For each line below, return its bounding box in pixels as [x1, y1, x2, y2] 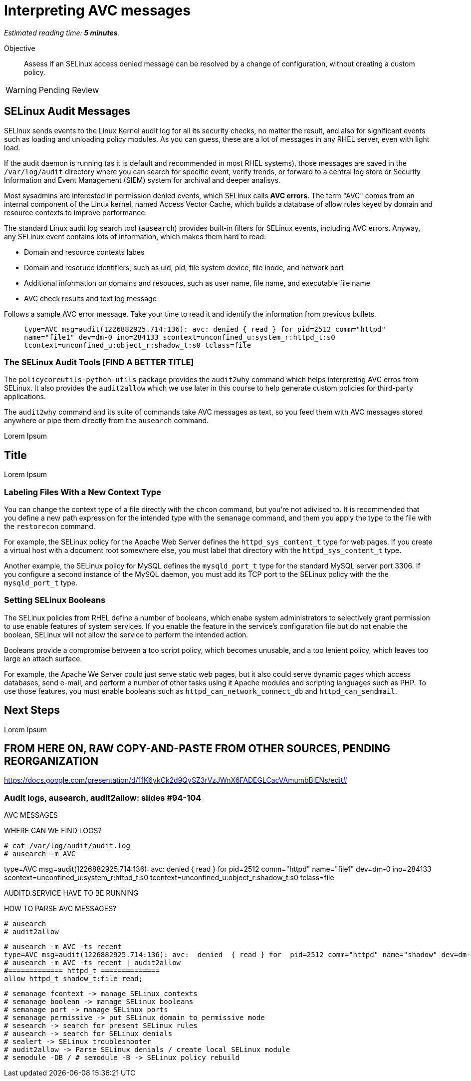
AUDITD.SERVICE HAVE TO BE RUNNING [4, 889, 139, 898]
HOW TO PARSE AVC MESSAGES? [4, 904, 117, 913]
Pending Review [38, 84, 99, 95]
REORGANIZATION [4, 754, 99, 767]
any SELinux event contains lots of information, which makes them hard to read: [4, 232, 266, 241]
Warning [5, 84, 37, 95]
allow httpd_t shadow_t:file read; [4, 975, 143, 983]
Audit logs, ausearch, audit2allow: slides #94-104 [4, 792, 202, 803]
